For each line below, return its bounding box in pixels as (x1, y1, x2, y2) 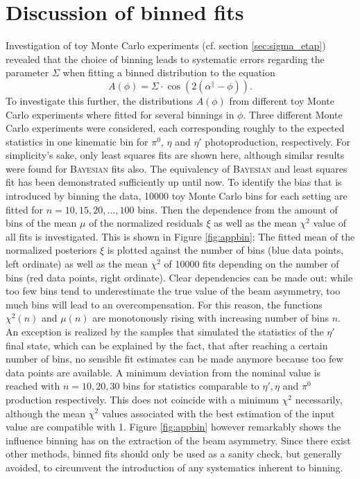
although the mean (6, 406, 86, 420)
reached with (6, 378, 60, 393)
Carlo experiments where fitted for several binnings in (6, 107, 234, 121)
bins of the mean (6, 216, 77, 230)
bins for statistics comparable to (123, 378, 259, 393)
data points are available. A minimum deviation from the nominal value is (6, 365, 321, 379)
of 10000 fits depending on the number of (164, 256, 339, 271)
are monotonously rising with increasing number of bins (92, 311, 329, 325)
